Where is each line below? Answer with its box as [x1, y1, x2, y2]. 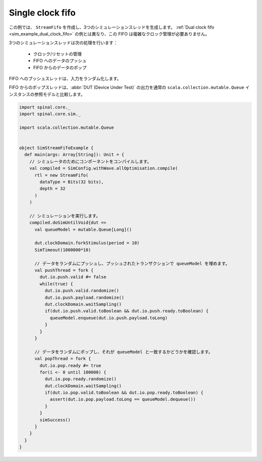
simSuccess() [39, 417, 71, 423]
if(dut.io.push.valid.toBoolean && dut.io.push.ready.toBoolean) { [44, 308, 209, 314]
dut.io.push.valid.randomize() [44, 288, 119, 293]
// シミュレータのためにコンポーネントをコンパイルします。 [29, 158, 151, 164]
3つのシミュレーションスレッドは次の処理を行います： [9, 40, 118, 46]
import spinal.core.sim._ [19, 111, 81, 117]
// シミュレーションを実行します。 [29, 213, 100, 219]
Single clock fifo [9, 7, 76, 18]
